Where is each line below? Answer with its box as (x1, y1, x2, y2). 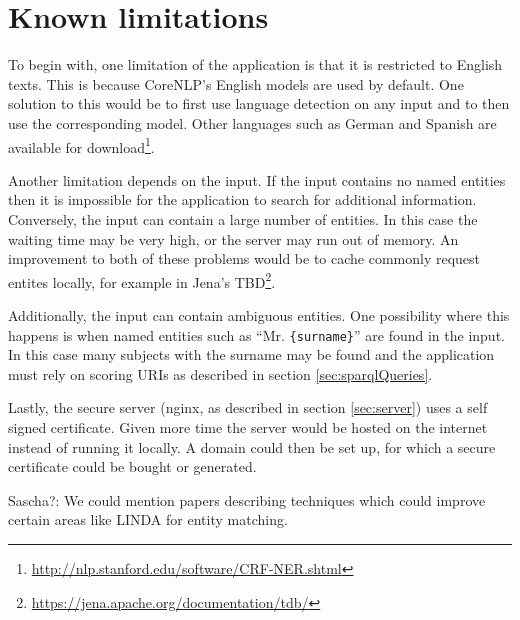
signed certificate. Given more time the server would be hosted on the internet (8, 417, 488, 437)
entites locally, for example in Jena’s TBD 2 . (8, 268, 276, 292)
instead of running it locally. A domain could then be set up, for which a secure (8, 436, 496, 457)
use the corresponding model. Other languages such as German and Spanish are (8, 112, 497, 133)
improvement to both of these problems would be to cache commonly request (8, 248, 481, 269)
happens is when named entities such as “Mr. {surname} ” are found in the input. (8, 324, 505, 345)
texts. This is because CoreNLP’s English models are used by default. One (8, 73, 464, 94)
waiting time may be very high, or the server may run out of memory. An (8, 228, 459, 249)
